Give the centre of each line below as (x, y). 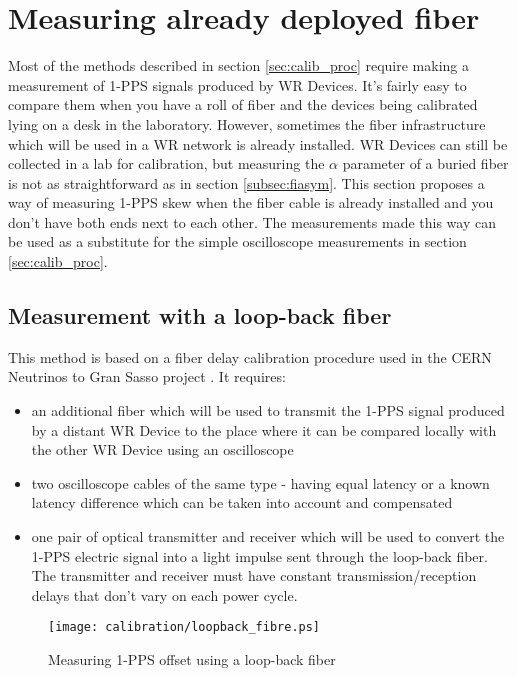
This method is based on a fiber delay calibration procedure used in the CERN (250, 356)
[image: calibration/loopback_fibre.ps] (184, 627)
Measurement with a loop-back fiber (200, 315)
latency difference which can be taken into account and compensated (242, 502)
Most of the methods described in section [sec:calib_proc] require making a (238, 65)
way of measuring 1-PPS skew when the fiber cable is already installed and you (251, 202)
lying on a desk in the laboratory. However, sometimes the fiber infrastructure (247, 123)
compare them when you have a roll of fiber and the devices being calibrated (243, 104)
